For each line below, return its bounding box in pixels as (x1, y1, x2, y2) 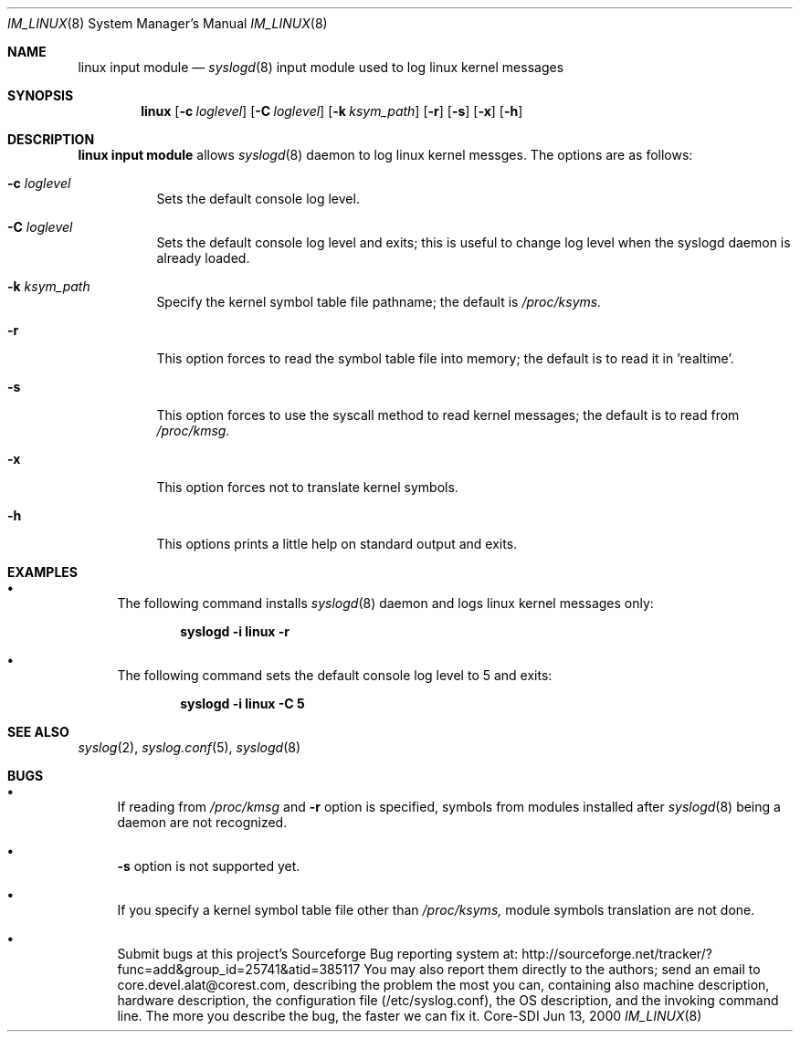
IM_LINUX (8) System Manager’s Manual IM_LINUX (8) (7, 16, 328, 31)
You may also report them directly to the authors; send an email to (363, 961, 761, 977)
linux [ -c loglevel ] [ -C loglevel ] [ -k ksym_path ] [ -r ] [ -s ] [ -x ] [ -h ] (141, 103, 523, 119)
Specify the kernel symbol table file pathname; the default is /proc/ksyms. (156, 294, 602, 310)
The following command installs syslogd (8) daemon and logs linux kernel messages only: (117, 595, 654, 611)
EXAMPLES (7, 564, 78, 580)
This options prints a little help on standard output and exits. (156, 536, 518, 551)
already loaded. (156, 250, 250, 266)
